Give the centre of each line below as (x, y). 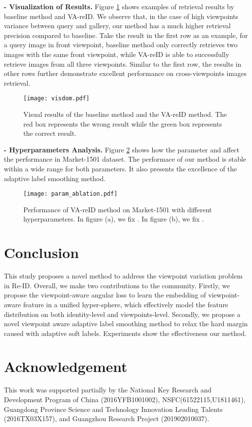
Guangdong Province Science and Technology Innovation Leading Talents (113, 409)
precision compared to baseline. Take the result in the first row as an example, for (126, 35)
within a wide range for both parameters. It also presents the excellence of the (120, 168)
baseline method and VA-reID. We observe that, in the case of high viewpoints (121, 16)
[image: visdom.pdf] (57, 99)
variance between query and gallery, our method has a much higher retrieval (117, 26)
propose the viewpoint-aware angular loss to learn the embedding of (105, 295)
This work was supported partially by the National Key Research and (108, 390)
